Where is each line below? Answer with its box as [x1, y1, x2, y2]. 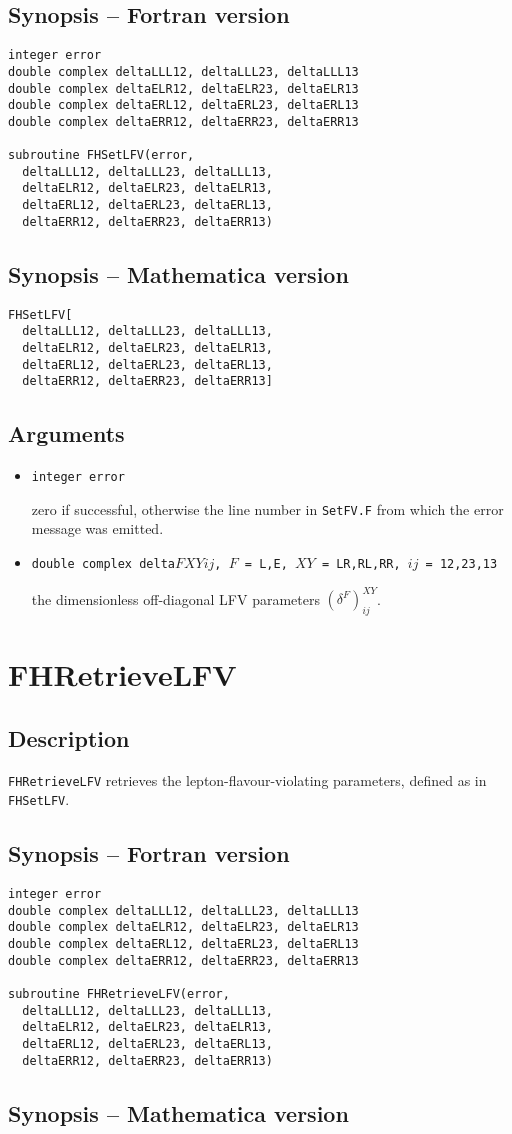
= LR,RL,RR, [321, 557, 401, 572]
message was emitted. [31, 518, 164, 539]
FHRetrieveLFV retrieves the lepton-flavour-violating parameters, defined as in [8, 769, 487, 790]
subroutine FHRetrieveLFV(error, [8, 987, 230, 1001]
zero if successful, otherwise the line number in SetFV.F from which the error [31, 498, 504, 519]
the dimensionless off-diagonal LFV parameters [31, 588, 320, 609]
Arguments [8, 418, 125, 449]
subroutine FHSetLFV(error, [8, 148, 195, 163]
